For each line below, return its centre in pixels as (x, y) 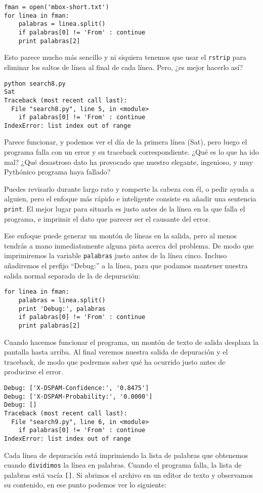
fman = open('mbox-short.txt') (57, 7)
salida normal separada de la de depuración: (72, 275)
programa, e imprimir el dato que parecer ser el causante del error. (107, 218)
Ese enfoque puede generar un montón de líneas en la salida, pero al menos (120, 236)
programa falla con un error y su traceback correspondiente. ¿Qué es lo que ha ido (131, 152)
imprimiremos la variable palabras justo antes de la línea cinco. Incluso (116, 255)
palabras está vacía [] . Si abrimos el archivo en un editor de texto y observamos (129, 474)
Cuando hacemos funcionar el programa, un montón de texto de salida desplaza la (131, 342)
